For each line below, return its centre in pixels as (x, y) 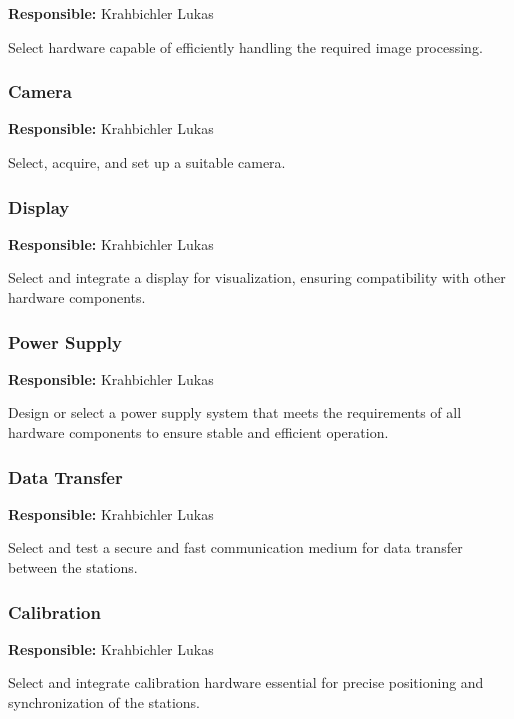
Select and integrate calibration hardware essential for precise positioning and (246, 682)
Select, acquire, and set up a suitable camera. (147, 162)
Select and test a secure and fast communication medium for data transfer (235, 547)
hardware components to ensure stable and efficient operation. (198, 432)
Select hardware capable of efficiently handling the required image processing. (245, 46)
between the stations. (73, 567)
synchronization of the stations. (104, 702)
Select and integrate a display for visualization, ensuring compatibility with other (257, 277)
